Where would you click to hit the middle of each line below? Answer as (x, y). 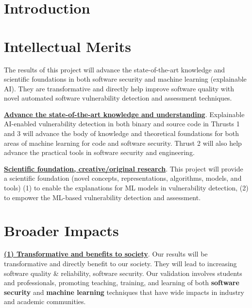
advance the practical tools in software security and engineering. (99, 152)
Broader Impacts (61, 231)
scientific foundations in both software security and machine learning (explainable (125, 79)
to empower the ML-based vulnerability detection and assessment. (102, 197)
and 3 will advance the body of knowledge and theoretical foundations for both (121, 133)
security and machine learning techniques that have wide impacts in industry (124, 292)
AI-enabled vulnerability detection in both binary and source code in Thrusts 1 (122, 124)
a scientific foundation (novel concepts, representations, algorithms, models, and (123, 178)
